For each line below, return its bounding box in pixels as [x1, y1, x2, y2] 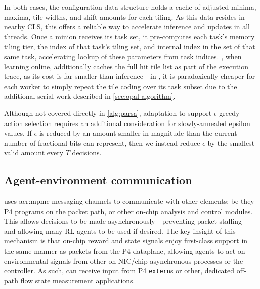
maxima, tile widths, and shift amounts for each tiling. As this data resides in [4, 11, 245, 22]
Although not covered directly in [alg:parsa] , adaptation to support [4, 107, 212, 118]
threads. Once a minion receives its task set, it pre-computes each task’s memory [4, 31, 255, 42]
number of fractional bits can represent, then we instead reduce [4, 137, 200, 148]
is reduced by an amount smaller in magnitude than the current [39, 128, 237, 138]
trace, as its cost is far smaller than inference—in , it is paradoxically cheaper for [4, 71, 255, 81]
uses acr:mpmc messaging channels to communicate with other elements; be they [4, 196, 254, 207]
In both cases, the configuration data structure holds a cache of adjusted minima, [4, 2, 256, 12]
